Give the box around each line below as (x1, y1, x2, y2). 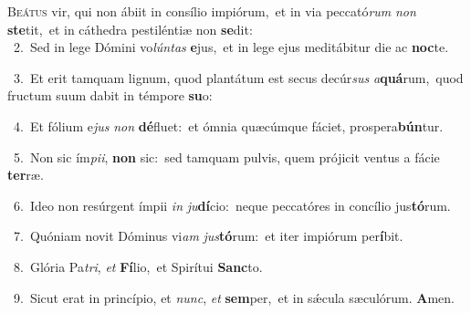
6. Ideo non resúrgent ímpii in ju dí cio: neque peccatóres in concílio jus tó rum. (13, 195, 451, 214)
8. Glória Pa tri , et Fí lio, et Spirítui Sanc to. (13, 256, 263, 276)
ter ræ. (7, 165, 44, 184)
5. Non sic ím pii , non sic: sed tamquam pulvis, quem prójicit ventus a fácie (13, 147, 440, 166)
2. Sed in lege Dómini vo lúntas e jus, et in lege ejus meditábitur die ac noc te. (13, 37, 449, 57)
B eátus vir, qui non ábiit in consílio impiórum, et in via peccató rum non (7, 2, 416, 20)
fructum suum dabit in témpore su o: (7, 86, 213, 105)
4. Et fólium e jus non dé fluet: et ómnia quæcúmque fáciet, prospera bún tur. (13, 116, 444, 135)
